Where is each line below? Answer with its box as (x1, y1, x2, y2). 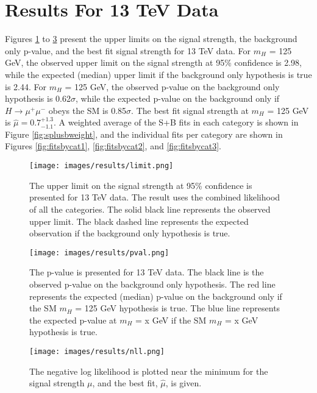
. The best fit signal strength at (131, 104, 249, 116)
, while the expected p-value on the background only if (75, 92, 280, 105)
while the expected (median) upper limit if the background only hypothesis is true (5, 68, 312, 80)
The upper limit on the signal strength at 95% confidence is (29, 179, 252, 191)
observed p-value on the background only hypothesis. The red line (29, 277, 276, 290)
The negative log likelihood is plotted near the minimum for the (29, 364, 268, 377)
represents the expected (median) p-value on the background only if (29, 289, 282, 302)
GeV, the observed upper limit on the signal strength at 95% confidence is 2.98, (5, 56, 302, 69)
